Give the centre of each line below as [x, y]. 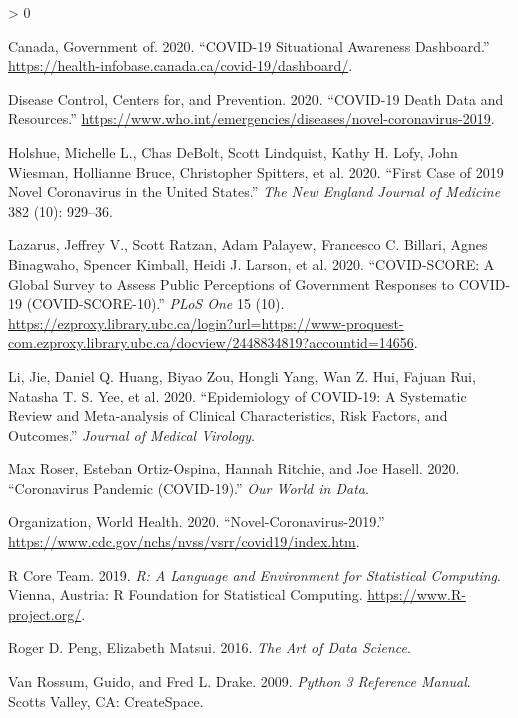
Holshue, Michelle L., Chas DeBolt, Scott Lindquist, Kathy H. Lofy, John [233, 151]
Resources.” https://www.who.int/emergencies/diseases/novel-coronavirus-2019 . [251, 118]
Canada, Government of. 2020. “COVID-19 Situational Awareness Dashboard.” [249, 45]
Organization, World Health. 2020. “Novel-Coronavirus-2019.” [196, 521]
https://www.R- [416, 594]
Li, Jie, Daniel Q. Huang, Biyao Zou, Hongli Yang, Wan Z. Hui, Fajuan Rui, [242, 375]
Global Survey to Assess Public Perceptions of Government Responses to [231, 283]
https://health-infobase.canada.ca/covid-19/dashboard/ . [180, 65]
